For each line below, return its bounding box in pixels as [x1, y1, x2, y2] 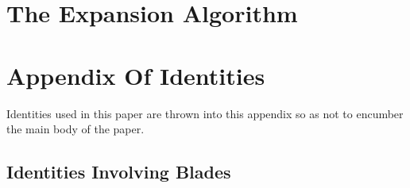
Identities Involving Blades [6, 159, 231, 184]
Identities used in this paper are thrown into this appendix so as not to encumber [6, 105, 404, 121]
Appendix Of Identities [6, 59, 265, 91]
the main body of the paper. [6, 121, 145, 137]
